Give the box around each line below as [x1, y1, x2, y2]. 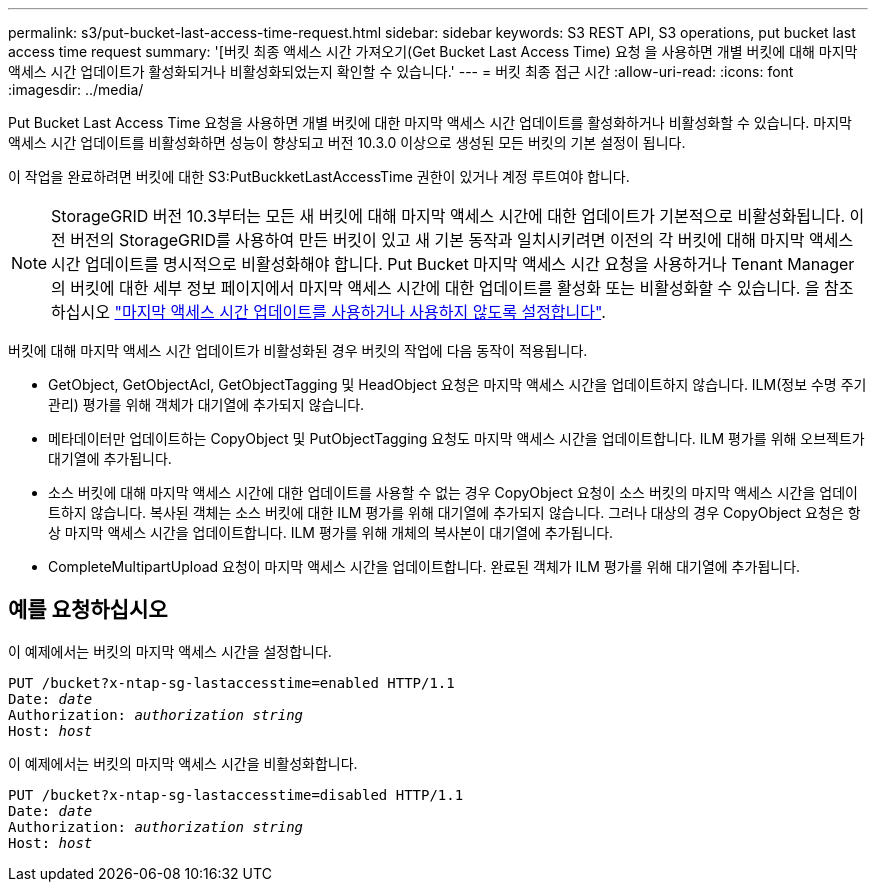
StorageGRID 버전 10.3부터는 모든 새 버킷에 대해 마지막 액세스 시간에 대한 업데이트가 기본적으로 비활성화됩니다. [51, 206, 846, 226]
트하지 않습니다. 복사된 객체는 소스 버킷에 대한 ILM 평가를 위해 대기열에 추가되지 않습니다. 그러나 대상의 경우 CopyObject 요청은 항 [48, 504, 861, 521]
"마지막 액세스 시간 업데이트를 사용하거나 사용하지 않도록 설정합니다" [114, 302, 602, 322]
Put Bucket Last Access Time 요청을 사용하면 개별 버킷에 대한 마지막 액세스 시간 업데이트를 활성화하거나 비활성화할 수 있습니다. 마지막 [8, 114, 852, 131]
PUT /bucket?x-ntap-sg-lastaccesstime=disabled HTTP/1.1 [8, 786, 464, 803]
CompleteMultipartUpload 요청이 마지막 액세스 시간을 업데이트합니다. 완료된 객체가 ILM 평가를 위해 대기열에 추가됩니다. [48, 558, 801, 575]
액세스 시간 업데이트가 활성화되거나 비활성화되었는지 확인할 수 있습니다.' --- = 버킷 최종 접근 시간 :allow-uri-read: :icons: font [8, 63, 794, 80]
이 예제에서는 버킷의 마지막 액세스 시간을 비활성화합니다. [8, 754, 358, 772]
